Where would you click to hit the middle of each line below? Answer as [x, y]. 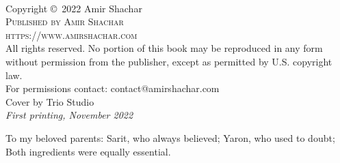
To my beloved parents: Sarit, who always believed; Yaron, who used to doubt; [170, 137]
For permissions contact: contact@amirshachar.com [113, 88]
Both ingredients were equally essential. [88, 151]
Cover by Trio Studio [50, 101]
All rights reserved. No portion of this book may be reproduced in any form [164, 48]
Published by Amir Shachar [65, 21]
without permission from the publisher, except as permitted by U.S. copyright [169, 61]
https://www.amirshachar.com [71, 34]
